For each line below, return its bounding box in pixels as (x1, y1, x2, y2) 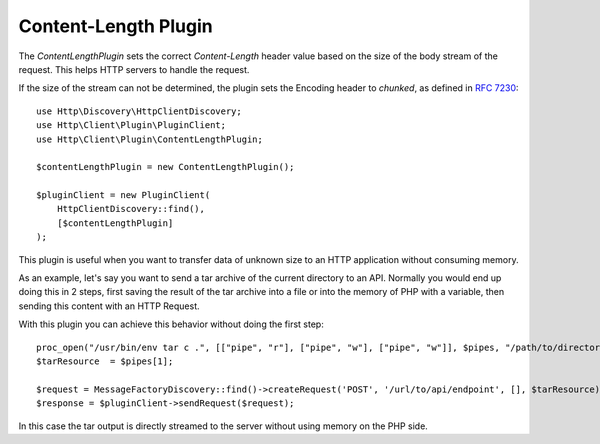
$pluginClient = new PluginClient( (36, 190, 211, 201)
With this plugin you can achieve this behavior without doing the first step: (18, 318, 324, 330)
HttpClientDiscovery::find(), (56, 203, 205, 215)
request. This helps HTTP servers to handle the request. (18, 63, 250, 75)
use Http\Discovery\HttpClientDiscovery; (36, 105, 242, 117)
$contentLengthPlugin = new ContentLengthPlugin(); (36, 161, 295, 173)
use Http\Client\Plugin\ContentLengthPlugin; (36, 133, 264, 145)
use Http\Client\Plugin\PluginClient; (36, 120, 227, 131)
